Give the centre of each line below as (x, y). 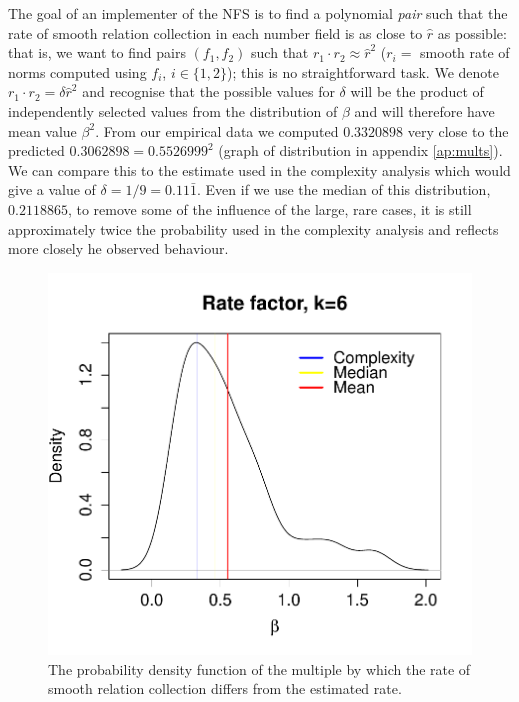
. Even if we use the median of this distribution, (343, 189)
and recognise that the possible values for (208, 91)
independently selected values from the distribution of (173, 110)
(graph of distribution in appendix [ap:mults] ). (360, 150)
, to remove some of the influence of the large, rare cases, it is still (269, 208)
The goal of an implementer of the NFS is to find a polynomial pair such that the (258, 13)
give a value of (52, 189)
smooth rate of (465, 52)
